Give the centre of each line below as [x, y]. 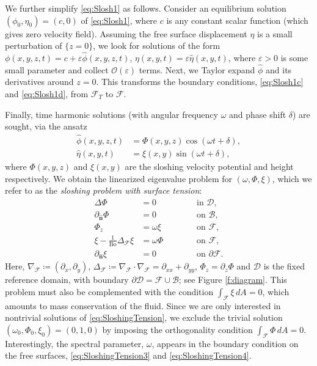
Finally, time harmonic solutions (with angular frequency [111, 114]
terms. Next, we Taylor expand [197, 69]
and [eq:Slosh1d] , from [47, 93]
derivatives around [39, 82]
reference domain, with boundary [67, 280]
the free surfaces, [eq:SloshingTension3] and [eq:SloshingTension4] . [128, 355]
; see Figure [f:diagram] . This [233, 280]
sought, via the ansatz [46, 126]
